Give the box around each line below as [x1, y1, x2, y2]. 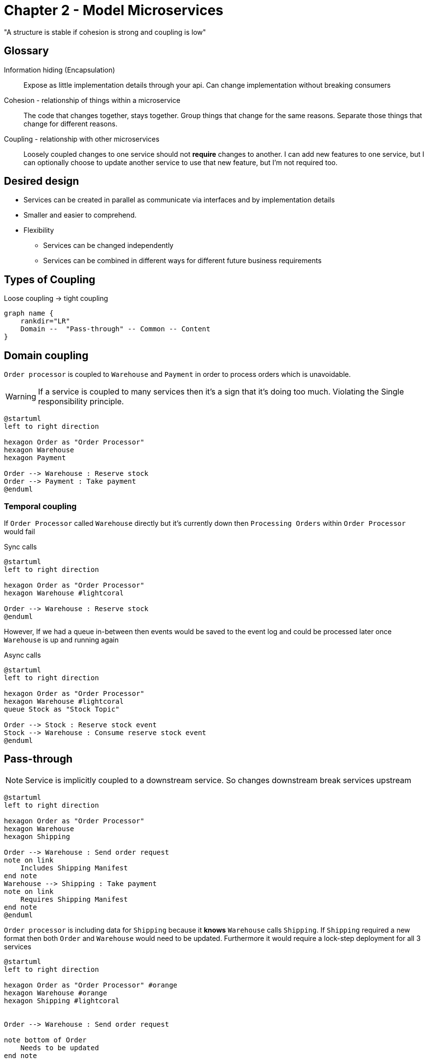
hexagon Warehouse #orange [4, 988, 107, 997]
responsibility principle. [38, 396, 124, 407]
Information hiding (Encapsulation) [4, 65, 115, 74]
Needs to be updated [20, 1043, 99, 1052]
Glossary [4, 45, 49, 57]
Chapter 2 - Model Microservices [4, 2, 223, 19]
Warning [5, 392, 36, 402]
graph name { [4, 309, 54, 318]
